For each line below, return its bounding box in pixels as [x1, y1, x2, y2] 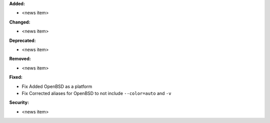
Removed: [9, 55, 31, 62]
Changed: [9, 19, 30, 25]
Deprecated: [9, 37, 36, 43]
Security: [9, 99, 29, 105]
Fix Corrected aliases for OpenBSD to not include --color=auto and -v [21, 90, 171, 96]
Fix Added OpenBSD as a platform [21, 83, 92, 89]
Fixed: [9, 74, 22, 80]
